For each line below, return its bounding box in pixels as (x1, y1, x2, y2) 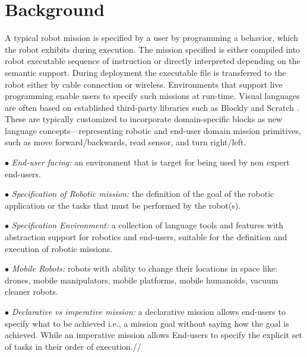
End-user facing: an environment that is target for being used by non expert (11, 156, 290, 168)
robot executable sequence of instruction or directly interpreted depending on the (5, 55, 300, 67)
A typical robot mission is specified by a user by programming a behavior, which (5, 31, 299, 44)
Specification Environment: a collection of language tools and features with (11, 219, 284, 231)
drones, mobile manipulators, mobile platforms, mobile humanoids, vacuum (5, 273, 278, 286)
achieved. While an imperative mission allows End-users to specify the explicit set (5, 329, 302, 341)
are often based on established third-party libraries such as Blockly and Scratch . (5, 101, 299, 113)
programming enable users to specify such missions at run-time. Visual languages (5, 90, 300, 102)
